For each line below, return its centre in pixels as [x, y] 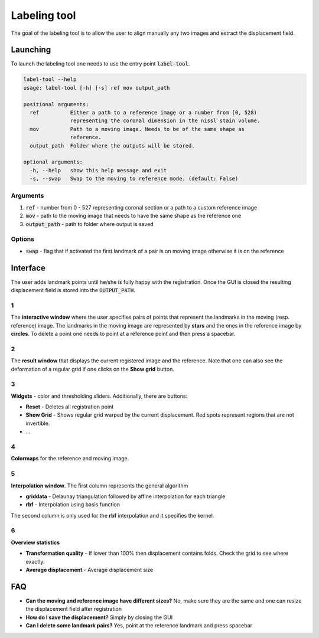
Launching [31, 50]
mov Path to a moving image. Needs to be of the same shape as [137, 129]
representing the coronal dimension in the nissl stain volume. [165, 121]
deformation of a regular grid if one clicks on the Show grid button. [92, 369]
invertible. [38, 423]
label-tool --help [50, 79]
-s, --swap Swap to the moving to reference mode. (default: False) [134, 179]
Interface [28, 268]
